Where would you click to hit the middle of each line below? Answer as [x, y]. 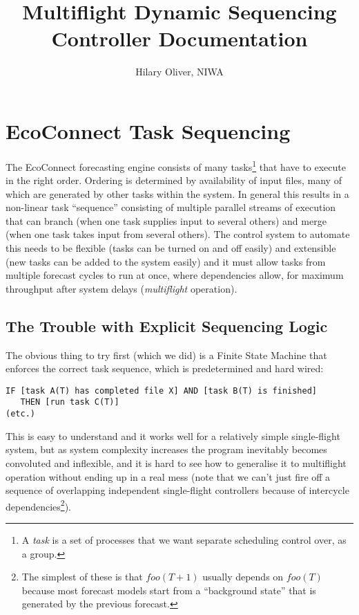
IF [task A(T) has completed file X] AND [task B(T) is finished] [162, 391]
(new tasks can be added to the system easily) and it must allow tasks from [166, 261]
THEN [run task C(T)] [70, 402]
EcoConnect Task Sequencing [148, 130]
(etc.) [20, 414]
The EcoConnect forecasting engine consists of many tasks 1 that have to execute [176, 165]
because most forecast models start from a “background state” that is [169, 590]
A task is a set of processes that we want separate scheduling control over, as [184, 540]
